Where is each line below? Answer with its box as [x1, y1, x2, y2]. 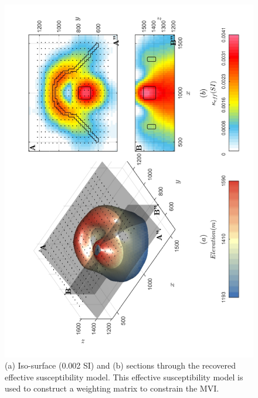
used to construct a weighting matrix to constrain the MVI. [5, 382, 219, 394]
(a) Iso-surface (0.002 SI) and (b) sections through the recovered [5, 359, 236, 372]
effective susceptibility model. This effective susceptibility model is [5, 370, 243, 383]
